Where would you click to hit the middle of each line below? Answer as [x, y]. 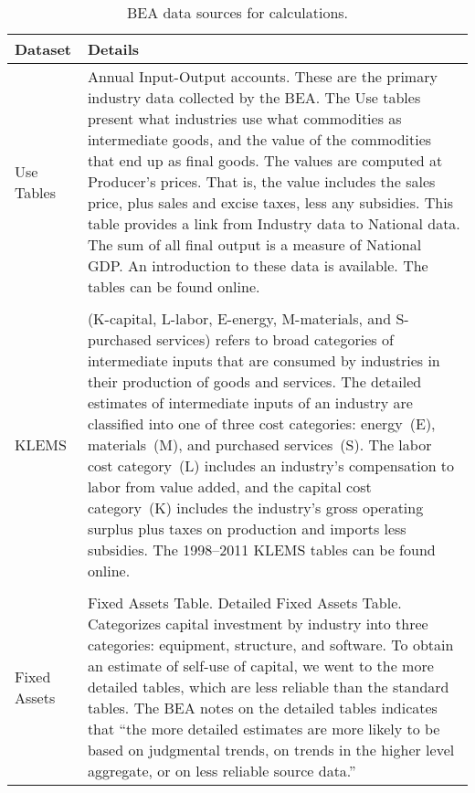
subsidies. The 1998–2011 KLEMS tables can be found [261, 550]
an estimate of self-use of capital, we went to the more [260, 666]
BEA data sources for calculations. [237, 12]
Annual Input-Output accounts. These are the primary [262, 76]
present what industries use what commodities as [244, 118]
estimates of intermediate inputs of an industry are [250, 402]
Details [113, 49]
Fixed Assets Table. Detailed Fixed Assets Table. [244, 603]
